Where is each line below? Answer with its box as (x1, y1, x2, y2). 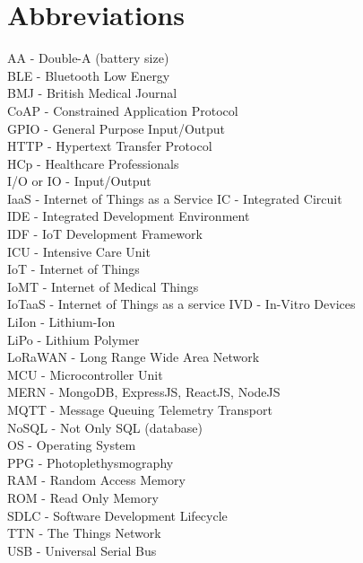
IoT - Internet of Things (7, 260, 140, 278)
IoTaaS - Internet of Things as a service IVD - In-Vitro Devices (7, 295, 356, 313)
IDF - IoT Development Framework (7, 224, 203, 243)
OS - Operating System (7, 435, 136, 454)
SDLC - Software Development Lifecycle (7, 506, 228, 524)
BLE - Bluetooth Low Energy (7, 66, 170, 84)
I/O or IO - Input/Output (7, 172, 151, 190)
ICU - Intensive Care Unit (7, 242, 151, 260)
